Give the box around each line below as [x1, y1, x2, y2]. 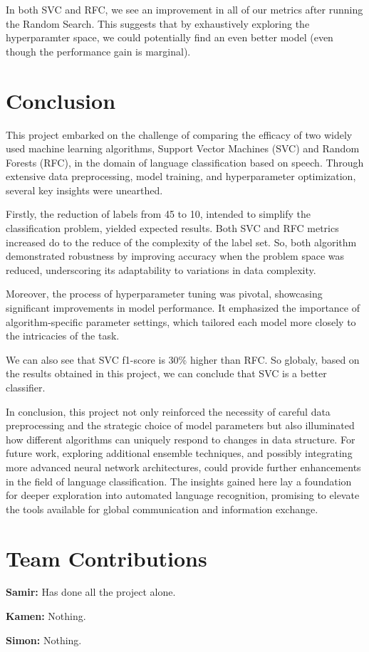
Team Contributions [6, 543, 207, 572]
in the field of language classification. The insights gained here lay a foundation [6, 473, 352, 488]
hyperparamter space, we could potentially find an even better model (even [6, 30, 333, 45]
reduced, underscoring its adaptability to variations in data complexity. [6, 262, 316, 277]
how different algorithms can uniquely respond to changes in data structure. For [6, 431, 355, 446]
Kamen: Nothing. [6, 609, 86, 624]
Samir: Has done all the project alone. [6, 584, 176, 599]
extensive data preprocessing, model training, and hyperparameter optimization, [6, 169, 356, 184]
